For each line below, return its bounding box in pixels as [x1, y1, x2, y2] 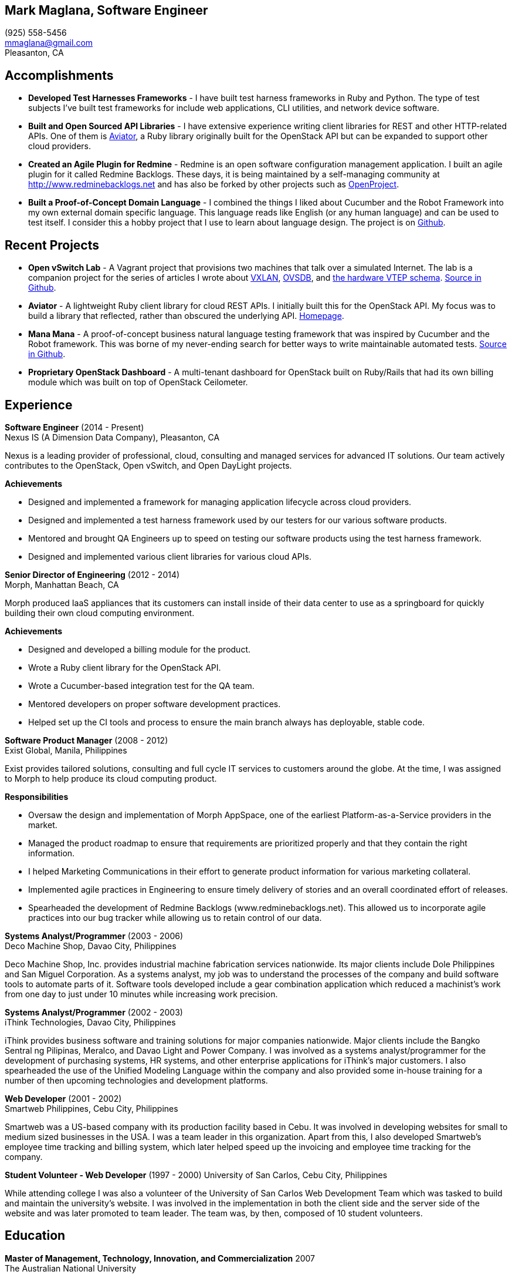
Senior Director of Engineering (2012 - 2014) [5, 569, 180, 580]
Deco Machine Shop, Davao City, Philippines [5, 940, 177, 951]
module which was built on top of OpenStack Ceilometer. [28, 377, 248, 388]
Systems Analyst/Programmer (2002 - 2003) [5, 1007, 183, 1017]
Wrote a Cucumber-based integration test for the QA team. [28, 680, 255, 691]
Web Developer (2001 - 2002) [5, 1093, 122, 1104]
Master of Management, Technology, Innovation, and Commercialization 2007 [5, 1253, 316, 1263]
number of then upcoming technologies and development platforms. [5, 1075, 268, 1085]
